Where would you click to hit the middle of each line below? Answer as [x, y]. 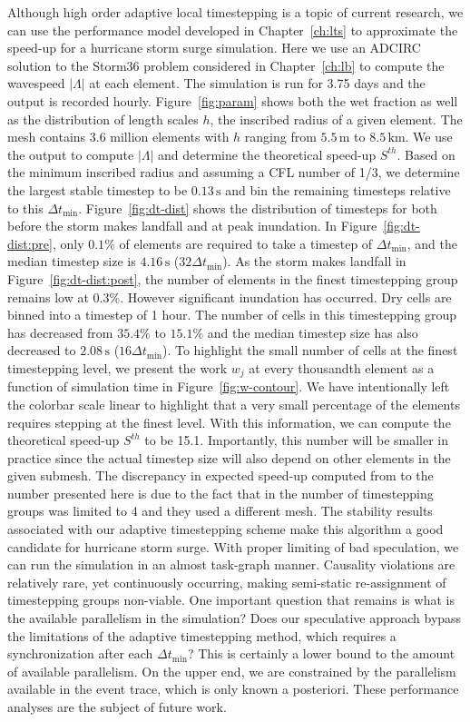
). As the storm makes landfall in [314, 261]
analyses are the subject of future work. [117, 707]
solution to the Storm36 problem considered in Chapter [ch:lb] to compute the [226, 65]
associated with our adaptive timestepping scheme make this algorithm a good [225, 529]
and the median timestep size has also [313, 332]
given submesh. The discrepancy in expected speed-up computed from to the [220, 475]
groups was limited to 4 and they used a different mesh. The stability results [220, 511]
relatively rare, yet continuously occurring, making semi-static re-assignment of [227, 582]
